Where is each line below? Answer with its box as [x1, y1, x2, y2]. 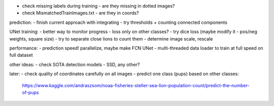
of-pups [22, 89, 39, 95]
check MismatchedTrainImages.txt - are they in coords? [22, 10, 139, 16]
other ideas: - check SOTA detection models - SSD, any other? [9, 61, 140, 67]
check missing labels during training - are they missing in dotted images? [22, 3, 175, 9]
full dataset [9, 52, 33, 58]
